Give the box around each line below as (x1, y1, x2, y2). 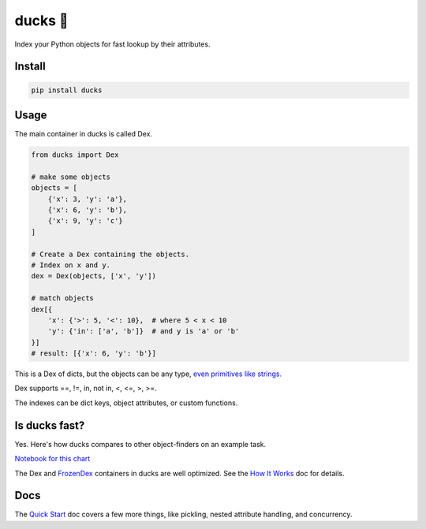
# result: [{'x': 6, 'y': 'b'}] (31, 349, 157, 358)
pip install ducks (31, 85, 103, 95)
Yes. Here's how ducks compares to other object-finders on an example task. (14, 439, 267, 449)
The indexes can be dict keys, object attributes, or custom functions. (14, 398, 238, 408)
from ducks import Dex (31, 151, 119, 159)
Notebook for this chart (14, 454, 91, 464)
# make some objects (31, 172, 110, 181)
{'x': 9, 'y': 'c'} (47, 217, 124, 225)
